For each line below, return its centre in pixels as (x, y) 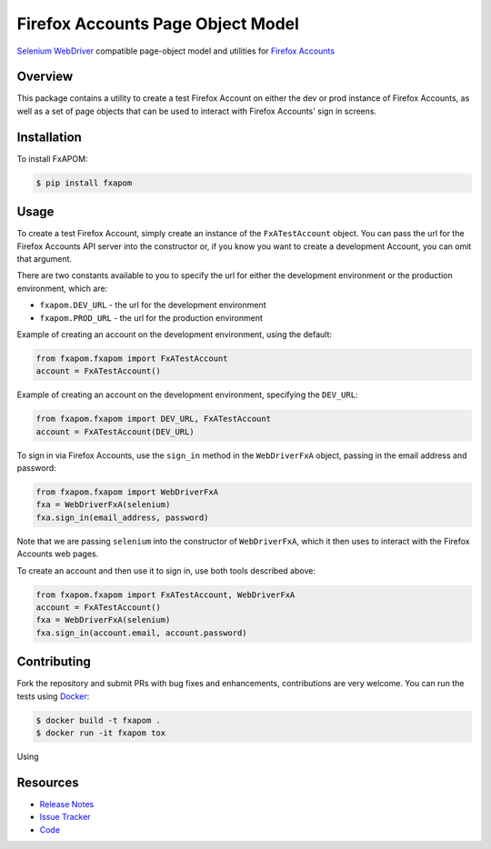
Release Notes (67, 804)
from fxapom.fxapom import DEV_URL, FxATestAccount (154, 419)
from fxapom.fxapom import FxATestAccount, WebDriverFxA (165, 594)
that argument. (45, 259)
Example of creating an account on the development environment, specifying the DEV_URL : (187, 395)
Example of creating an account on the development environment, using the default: (174, 334)
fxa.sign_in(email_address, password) (122, 517)
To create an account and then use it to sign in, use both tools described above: (166, 570)
